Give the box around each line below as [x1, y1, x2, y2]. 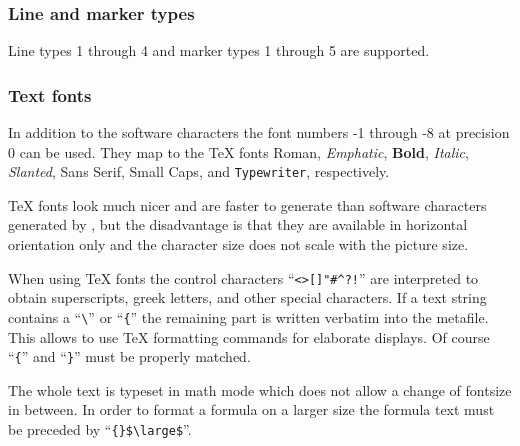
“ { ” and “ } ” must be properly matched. [8, 346, 251, 367]
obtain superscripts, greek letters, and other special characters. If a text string [8, 287, 487, 308]
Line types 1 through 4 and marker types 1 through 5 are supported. [8, 40, 430, 61]
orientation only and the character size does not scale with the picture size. [8, 234, 469, 255]
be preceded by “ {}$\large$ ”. [8, 419, 192, 439]
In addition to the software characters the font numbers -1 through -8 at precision [8, 122, 510, 143]
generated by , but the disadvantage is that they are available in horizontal [8, 214, 468, 235]
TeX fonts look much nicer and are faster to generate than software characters [8, 194, 487, 215]
